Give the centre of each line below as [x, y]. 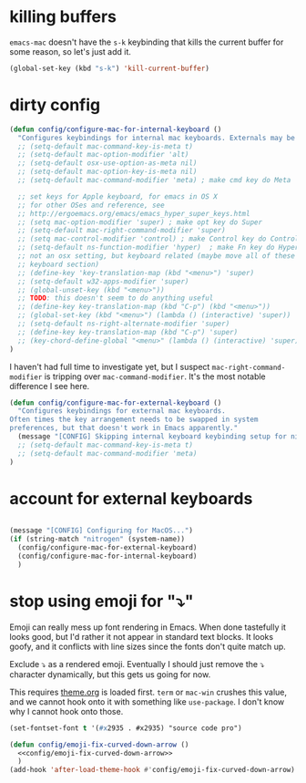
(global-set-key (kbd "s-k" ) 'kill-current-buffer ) [109, 68]
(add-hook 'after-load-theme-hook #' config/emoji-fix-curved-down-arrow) [153, 770]
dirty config [55, 105]
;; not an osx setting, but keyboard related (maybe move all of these [157, 256]
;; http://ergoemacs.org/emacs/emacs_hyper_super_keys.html [134, 213]
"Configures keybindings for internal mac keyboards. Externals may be [157, 138]
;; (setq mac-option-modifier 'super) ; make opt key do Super [140, 222]
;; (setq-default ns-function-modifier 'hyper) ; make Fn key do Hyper [158, 248]
